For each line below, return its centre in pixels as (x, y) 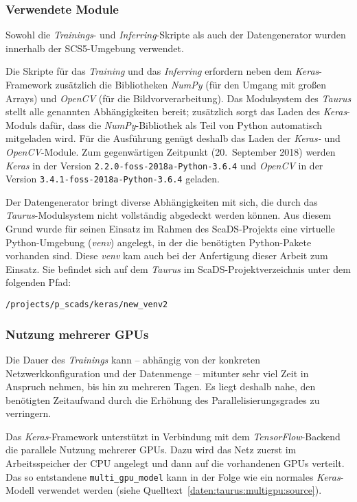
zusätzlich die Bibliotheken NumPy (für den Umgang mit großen (191, 84)
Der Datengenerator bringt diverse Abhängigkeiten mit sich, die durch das (162, 201)
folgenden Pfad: (38, 282)
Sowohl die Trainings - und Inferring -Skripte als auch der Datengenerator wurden (176, 35)
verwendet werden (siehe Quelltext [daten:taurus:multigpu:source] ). (180, 490)
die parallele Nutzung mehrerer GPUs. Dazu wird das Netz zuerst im (151, 450)
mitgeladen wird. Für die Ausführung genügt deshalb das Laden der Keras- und (173, 138)
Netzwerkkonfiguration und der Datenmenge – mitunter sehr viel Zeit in (157, 373)
